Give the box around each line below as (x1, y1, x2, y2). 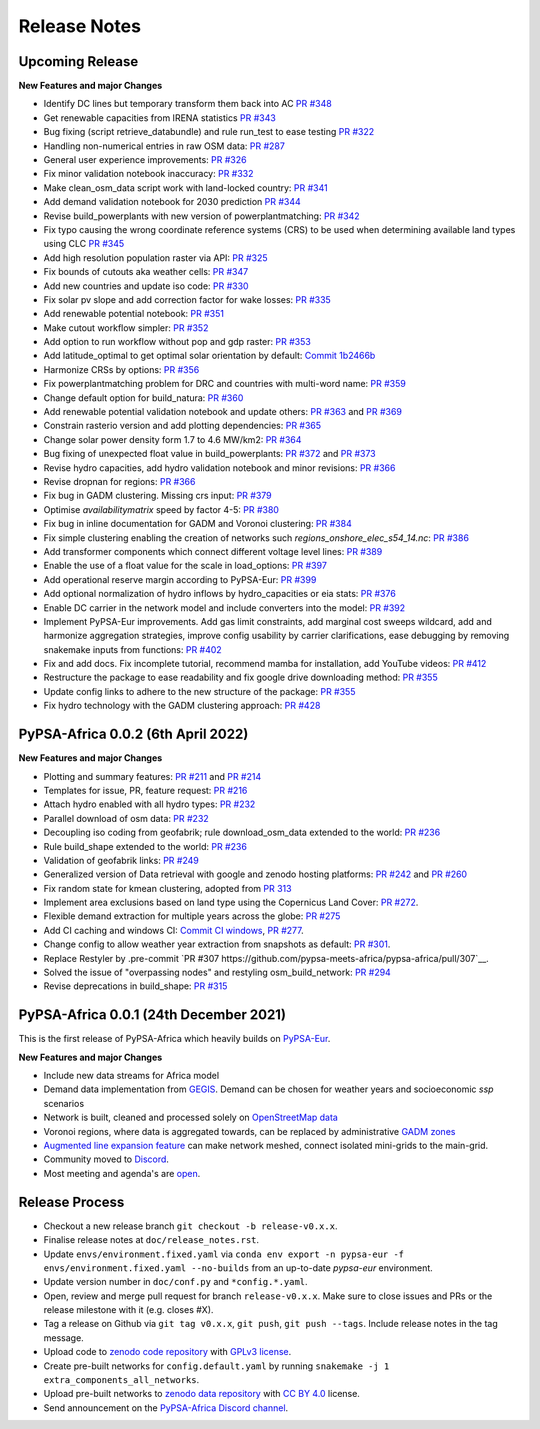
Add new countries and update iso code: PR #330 (43, 280, 249, 292)
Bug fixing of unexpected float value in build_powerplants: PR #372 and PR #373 (43, 448, 377, 460)
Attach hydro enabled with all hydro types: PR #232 (43, 798, 256, 810)
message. (43, 1331, 84, 1344)
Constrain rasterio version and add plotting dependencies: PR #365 (43, 420, 322, 432)
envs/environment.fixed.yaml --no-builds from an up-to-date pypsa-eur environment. (43, 1261, 434, 1274)
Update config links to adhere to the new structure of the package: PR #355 (43, 685, 356, 697)
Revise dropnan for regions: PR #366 (43, 476, 196, 487)
